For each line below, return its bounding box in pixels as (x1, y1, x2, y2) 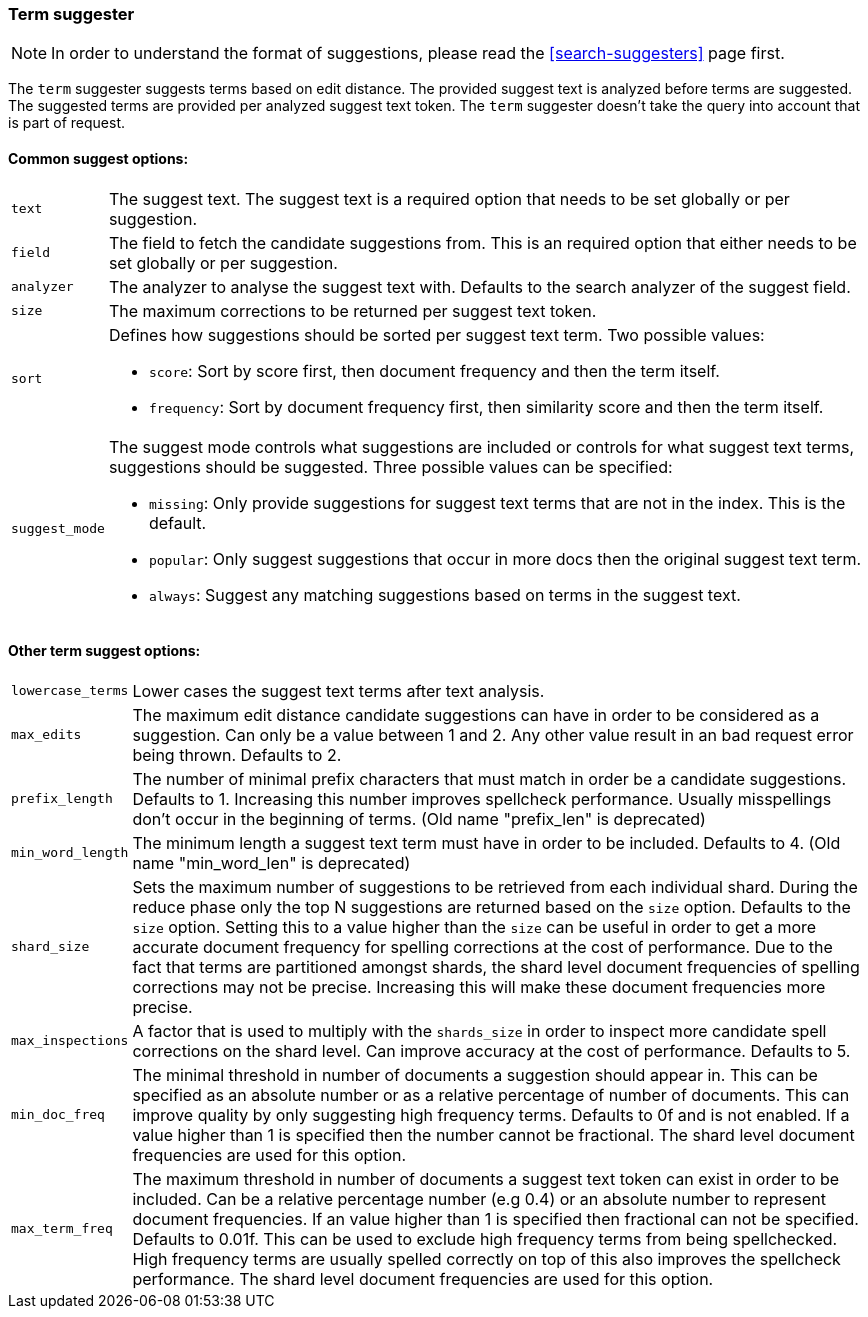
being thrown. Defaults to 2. (132, 744, 342, 765)
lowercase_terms (11, 683, 129, 699)
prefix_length (11, 791, 113, 807)
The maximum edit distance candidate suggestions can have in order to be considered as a (132, 704, 820, 725)
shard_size (11, 939, 90, 955)
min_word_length (11, 845, 129, 861)
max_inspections (11, 1033, 129, 1049)
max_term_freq (11, 1221, 113, 1237)
